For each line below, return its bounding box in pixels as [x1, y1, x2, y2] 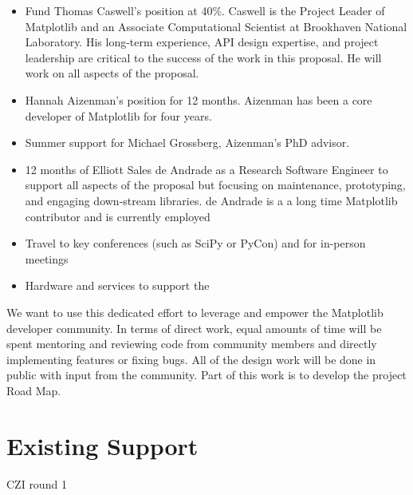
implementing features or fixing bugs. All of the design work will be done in [6, 350, 376, 367]
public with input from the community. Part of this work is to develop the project [6, 366, 407, 383]
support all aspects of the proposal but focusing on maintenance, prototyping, [25, 176, 406, 193]
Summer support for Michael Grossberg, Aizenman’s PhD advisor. [25, 134, 350, 151]
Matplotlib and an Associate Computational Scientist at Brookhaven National [25, 18, 407, 34]
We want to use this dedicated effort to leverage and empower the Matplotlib [6, 303, 383, 320]
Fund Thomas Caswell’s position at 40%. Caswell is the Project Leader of [25, 2, 385, 18]
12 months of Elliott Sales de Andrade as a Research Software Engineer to [25, 160, 388, 177]
